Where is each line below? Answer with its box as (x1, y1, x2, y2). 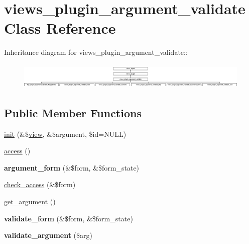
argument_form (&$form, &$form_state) (4, 162, 140, 173)
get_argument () (4, 196, 56, 207)
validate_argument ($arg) (4, 230, 92, 240)
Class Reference (4, 18, 116, 38)
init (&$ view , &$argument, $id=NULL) (4, 128, 127, 139)
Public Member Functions (4, 105, 142, 120)
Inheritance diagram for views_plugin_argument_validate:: (4, 47, 188, 57)
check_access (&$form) (4, 179, 76, 190)
